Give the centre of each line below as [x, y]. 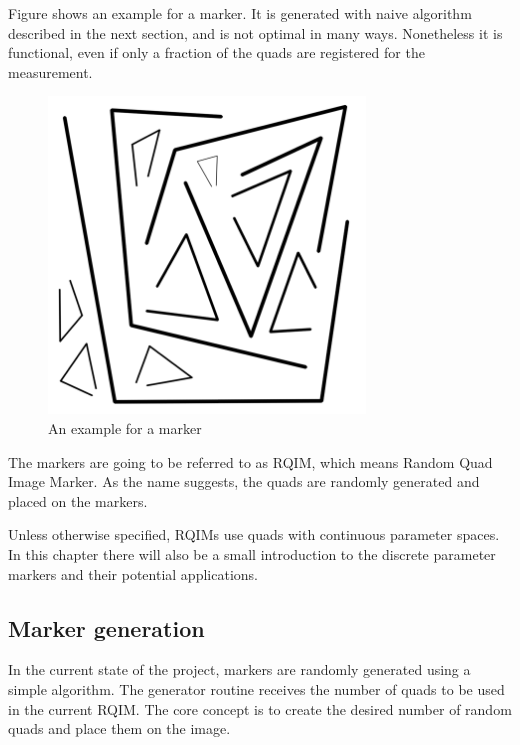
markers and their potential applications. [133, 573]
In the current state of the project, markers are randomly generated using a [239, 669]
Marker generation [106, 627]
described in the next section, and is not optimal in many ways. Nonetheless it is [255, 32]
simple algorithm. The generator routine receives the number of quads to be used [256, 688]
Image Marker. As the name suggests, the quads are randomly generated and [244, 481]
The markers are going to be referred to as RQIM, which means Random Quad [250, 461]
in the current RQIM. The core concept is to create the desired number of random [260, 708]
